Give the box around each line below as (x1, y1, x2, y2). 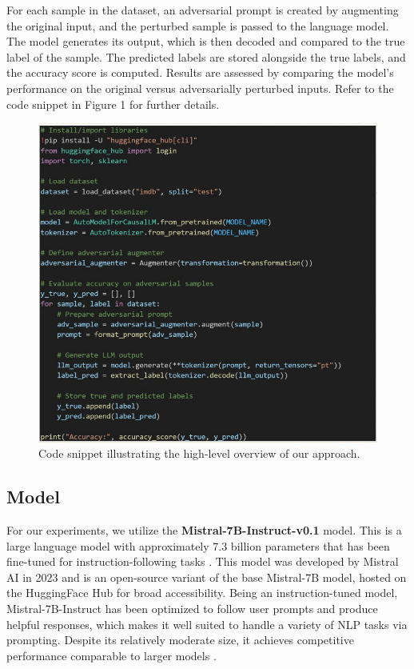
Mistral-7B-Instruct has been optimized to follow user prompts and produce (6, 599, 378, 616)
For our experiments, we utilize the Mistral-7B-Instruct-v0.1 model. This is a (6, 521, 402, 538)
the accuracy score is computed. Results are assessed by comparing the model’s (6, 64, 394, 81)
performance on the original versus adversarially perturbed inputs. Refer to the (6, 79, 394, 96)
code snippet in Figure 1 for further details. (6, 95, 220, 112)
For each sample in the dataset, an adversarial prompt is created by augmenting (6, 2, 399, 18)
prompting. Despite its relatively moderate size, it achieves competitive (6, 631, 354, 648)
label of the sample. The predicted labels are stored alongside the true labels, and (6, 48, 406, 65)
